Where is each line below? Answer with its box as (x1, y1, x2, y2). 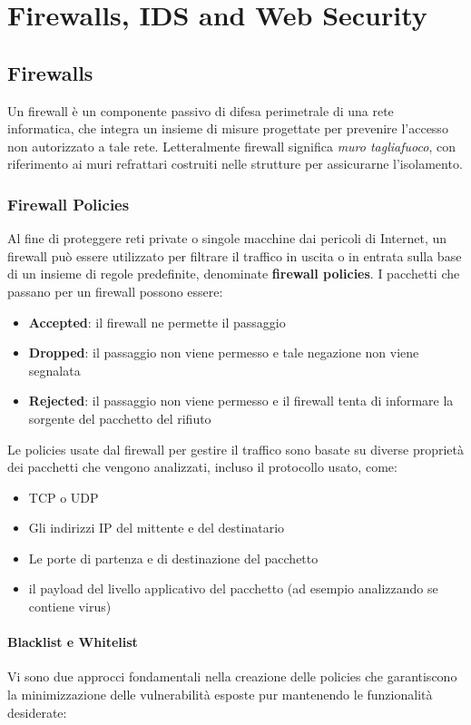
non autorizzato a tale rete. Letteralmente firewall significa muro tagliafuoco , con (7, 136, 456, 155)
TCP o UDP (28, 487, 99, 506)
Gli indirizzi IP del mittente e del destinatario (28, 518, 285, 537)
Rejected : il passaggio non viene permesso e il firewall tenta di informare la (28, 391, 454, 410)
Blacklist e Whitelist (7, 632, 138, 652)
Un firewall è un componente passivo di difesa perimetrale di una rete (7, 101, 394, 120)
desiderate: (7, 702, 67, 721)
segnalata (28, 360, 81, 379)
